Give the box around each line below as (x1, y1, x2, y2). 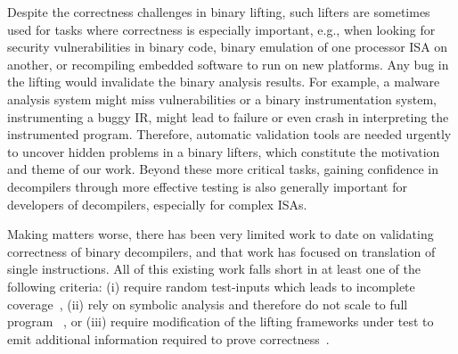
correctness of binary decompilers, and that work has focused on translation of (7, 242, 436, 260)
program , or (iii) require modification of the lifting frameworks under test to (7, 312, 434, 331)
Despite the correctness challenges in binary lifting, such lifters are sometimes (7, 3, 430, 21)
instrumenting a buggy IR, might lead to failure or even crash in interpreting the (7, 107, 449, 126)
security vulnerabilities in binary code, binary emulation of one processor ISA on (7, 37, 448, 56)
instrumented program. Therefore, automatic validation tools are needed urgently (7, 125, 452, 144)
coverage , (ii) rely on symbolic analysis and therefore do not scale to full (7, 294, 408, 313)
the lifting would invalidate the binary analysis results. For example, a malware (7, 72, 440, 91)
